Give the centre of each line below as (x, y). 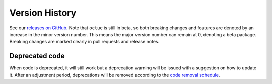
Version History (43, 13)
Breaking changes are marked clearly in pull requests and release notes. (84, 42)
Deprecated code (37, 56)
